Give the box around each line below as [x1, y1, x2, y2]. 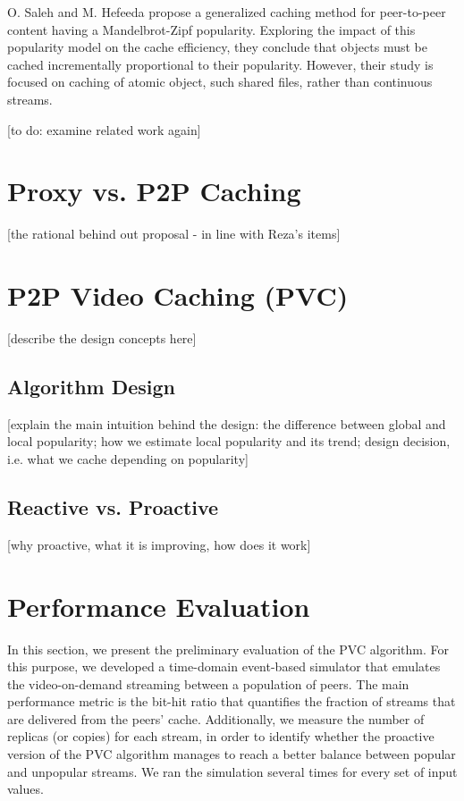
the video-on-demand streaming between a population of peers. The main [7, 674, 409, 693]
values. [7, 780, 44, 798]
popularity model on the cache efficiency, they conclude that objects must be [7, 38, 427, 56]
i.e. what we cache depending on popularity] [7, 449, 249, 468]
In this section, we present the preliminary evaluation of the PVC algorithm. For [7, 639, 449, 658]
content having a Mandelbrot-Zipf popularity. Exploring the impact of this [7, 20, 416, 38]
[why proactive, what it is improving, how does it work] [7, 535, 311, 553]
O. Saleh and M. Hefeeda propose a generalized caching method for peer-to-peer [7, 3, 446, 21]
